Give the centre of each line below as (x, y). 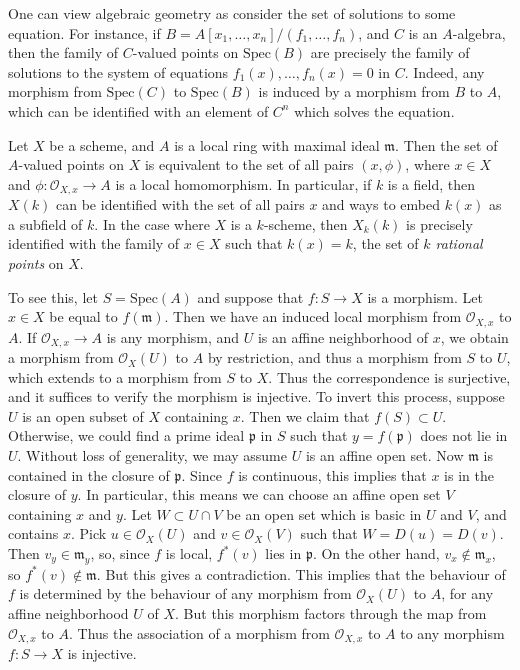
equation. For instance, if (84, 32)
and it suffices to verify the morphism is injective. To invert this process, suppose (256, 396)
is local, (189, 553)
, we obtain (474, 336)
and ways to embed (381, 204)
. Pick (88, 533)
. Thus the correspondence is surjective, (389, 376)
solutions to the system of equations (118, 71)
